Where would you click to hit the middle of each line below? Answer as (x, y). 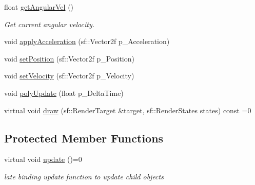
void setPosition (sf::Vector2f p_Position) (69, 58)
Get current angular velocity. (49, 24)
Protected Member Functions (84, 138)
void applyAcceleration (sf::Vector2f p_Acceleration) (87, 41)
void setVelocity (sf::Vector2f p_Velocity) (69, 76)
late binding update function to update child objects (84, 176)
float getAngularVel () (39, 7)
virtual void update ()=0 (43, 159)
